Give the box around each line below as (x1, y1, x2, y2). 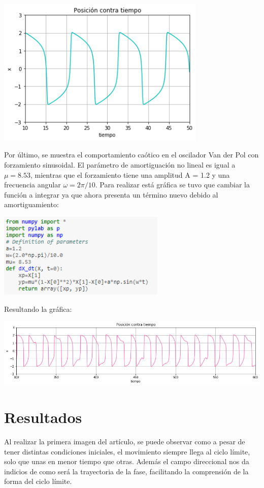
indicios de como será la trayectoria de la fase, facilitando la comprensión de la (4, 466, 249, 476)
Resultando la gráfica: (4, 303, 72, 314)
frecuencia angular (4, 179, 61, 190)
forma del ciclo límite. (4, 476, 72, 486)
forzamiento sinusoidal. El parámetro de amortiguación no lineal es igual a (4, 159, 236, 170)
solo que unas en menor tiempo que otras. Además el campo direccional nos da (4, 456, 249, 467)
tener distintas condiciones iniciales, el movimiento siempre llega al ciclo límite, (4, 446, 250, 457)
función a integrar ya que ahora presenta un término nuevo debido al (4, 189, 218, 200)
